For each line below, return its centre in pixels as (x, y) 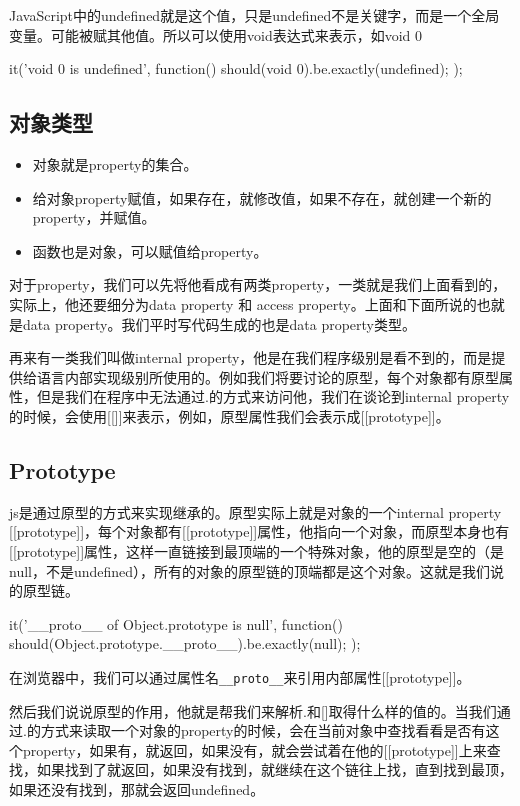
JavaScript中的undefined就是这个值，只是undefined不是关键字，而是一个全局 (254, 15)
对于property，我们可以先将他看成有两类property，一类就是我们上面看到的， (258, 284)
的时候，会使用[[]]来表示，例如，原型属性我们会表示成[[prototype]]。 (229, 415)
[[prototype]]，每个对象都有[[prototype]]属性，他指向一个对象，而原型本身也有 (259, 531)
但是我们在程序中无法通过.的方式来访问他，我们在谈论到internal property (273, 396)
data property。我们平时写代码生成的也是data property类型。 (219, 323)
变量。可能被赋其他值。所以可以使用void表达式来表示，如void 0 (216, 34)
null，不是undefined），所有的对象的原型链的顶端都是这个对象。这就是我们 (250, 570)
